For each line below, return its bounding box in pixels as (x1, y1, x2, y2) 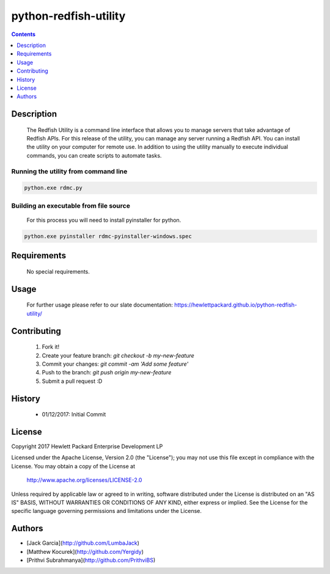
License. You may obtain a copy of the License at (11, 462, 136, 470)
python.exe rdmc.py (24, 184, 82, 192)
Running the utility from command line (11, 167, 128, 175)
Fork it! (42, 343, 60, 351)
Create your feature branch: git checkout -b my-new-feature (42, 352, 195, 359)
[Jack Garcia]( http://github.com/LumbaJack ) (26, 539, 140, 547)
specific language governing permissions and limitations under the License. (11, 507, 202, 515)
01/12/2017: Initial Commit (42, 411, 106, 418)
